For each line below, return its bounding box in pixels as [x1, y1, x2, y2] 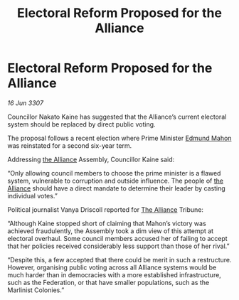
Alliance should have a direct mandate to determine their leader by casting [7, 183, 225, 193]
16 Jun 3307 [7, 98, 44, 107]
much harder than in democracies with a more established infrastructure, [7, 270, 222, 279]
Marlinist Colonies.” [7, 286, 65, 294]
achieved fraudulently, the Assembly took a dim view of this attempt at [7, 226, 214, 235]
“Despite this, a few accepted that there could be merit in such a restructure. [7, 255, 232, 264]
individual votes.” [7, 191, 58, 200]
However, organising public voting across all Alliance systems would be [7, 263, 217, 272]
